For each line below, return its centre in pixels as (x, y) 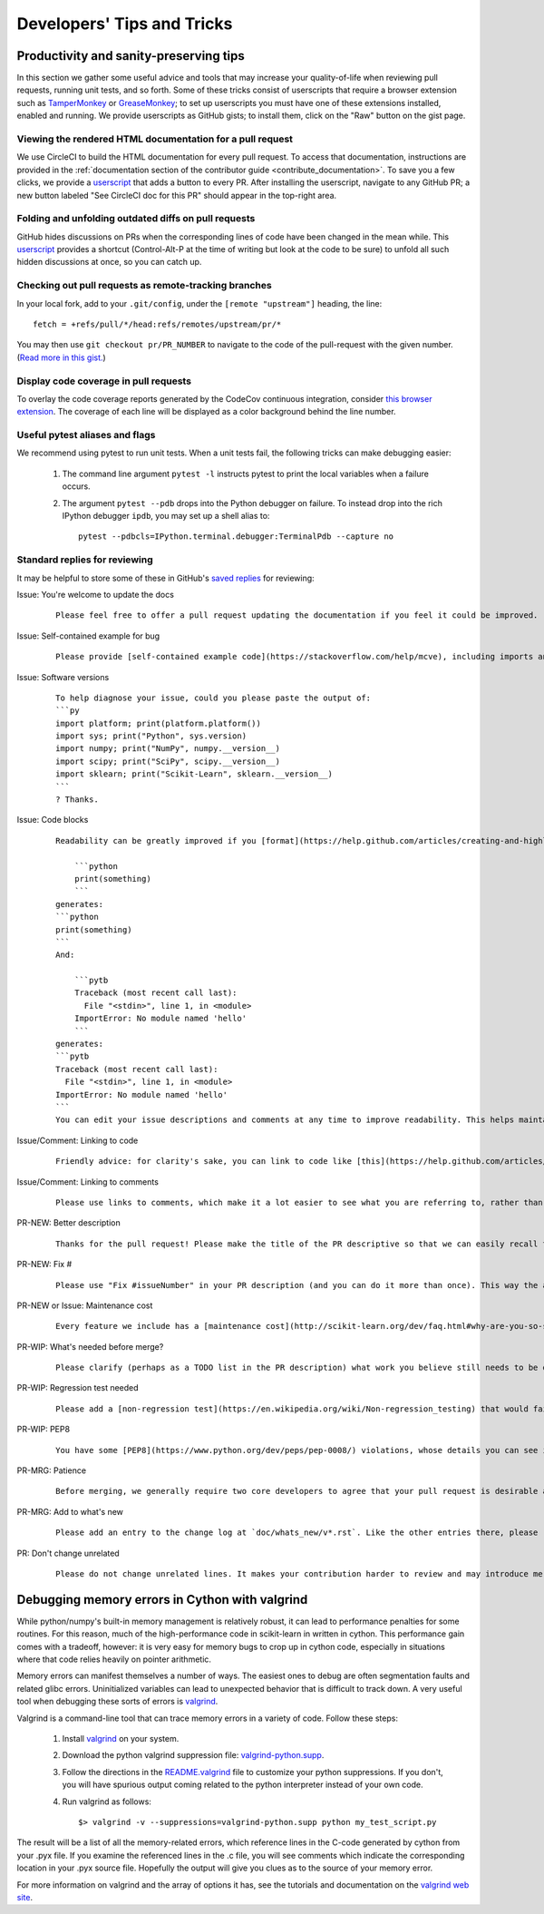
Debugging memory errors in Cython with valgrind (162, 1600)
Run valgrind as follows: (107, 1802)
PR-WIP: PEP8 (44, 1430)
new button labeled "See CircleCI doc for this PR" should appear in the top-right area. (177, 195)
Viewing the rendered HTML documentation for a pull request (155, 139)
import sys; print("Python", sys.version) (151, 736)
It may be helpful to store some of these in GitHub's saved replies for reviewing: (165, 578)
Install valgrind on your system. (121, 1739)
